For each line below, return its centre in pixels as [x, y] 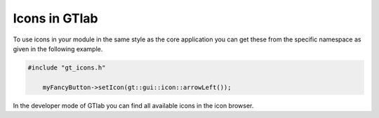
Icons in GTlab [55, 18]
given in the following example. [58, 48]
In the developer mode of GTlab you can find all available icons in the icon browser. [133, 105]
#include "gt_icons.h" [67, 67]
